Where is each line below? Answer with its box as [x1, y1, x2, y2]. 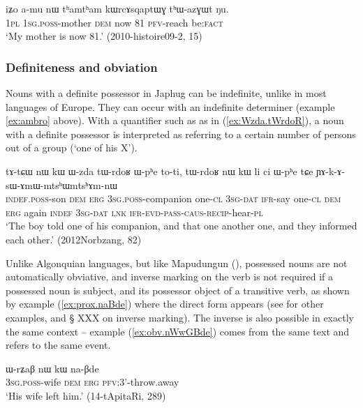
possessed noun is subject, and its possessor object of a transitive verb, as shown [6, 282, 350, 297]
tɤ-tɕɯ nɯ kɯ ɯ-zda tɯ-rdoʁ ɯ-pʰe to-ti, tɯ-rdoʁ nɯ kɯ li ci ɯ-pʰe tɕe [6, 163, 313, 178]
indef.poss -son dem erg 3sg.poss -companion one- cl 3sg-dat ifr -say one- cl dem [6, 191, 341, 206]
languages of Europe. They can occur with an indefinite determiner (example [6, 99, 335, 114]
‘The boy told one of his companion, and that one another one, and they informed [6, 218, 357, 233]
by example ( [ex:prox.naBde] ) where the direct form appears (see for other [6, 296, 324, 311]
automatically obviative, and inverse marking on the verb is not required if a [6, 269, 333, 284]
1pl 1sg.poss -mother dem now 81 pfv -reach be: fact [6, 15, 223, 29]
